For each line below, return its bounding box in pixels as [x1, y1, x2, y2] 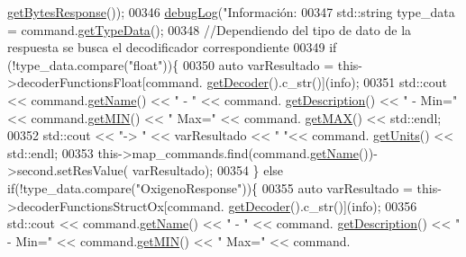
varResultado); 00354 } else [132, 161, 284, 180]
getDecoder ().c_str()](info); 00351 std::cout [206, 73, 447, 92]
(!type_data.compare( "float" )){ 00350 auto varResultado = [7, 55, 334, 74]
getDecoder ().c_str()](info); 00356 [228, 196, 417, 215]
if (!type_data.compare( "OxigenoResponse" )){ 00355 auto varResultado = [7, 178, 413, 197]
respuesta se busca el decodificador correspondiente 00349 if [7, 38, 337, 57]
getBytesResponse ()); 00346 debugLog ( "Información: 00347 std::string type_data [7, 3, 455, 21]
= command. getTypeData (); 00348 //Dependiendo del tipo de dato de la [7, 20, 412, 39]
